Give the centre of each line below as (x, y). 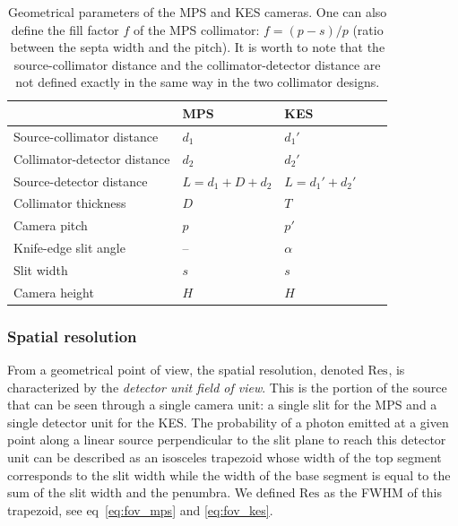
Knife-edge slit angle (69, 248)
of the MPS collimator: (197, 29)
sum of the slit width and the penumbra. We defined (151, 492)
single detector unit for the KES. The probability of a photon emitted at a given (228, 422)
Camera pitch (51, 225)
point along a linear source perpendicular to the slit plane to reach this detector (227, 440)
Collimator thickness (70, 203)
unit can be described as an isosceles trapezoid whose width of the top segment (225, 457)
